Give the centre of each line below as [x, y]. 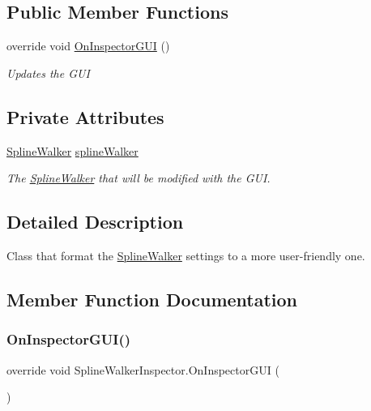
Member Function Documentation [152, 299]
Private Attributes [85, 116]
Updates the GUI [48, 73]
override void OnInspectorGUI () [88, 46]
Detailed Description [95, 222]
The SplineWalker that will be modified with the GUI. [139, 178]
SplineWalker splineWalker [72, 150]
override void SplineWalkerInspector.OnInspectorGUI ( [143, 369]
